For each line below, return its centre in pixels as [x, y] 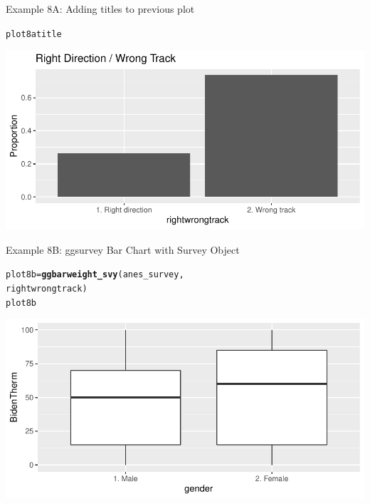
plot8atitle [34, 34]
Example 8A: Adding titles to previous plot [100, 9]
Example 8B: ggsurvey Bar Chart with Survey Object [123, 249]
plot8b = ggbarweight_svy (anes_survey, [95, 275]
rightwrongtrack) [47, 289]
